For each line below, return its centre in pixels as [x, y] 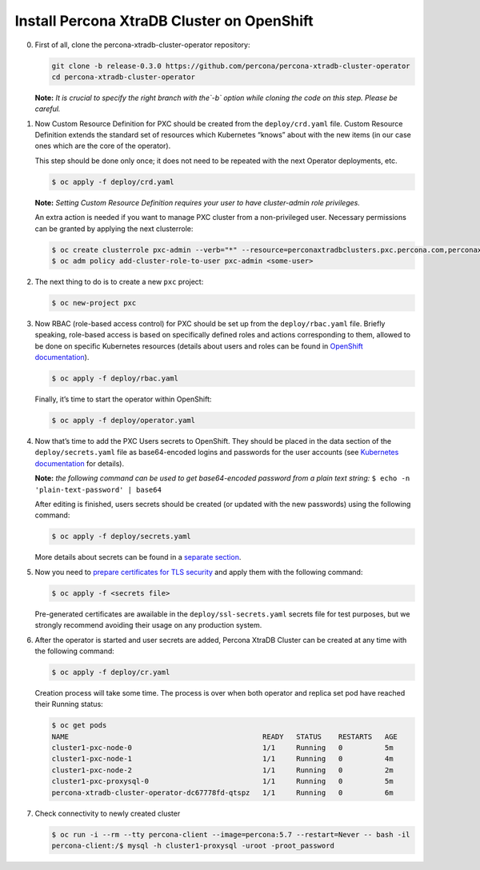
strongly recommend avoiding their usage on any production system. [148, 625]
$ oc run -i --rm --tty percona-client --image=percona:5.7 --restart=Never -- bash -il [231, 834]
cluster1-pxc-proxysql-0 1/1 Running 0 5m [222, 781]
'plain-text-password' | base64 [98, 489]
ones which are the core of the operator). [103, 146]
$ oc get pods [79, 725]
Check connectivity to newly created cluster [108, 813]
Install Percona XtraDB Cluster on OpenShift [164, 21]
